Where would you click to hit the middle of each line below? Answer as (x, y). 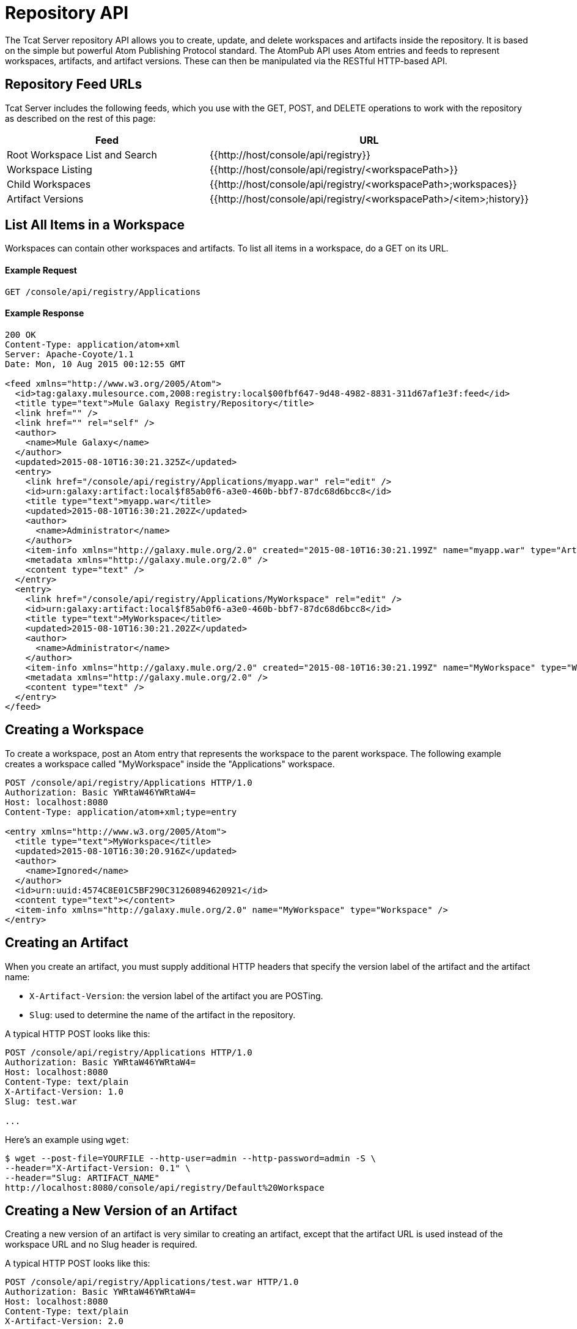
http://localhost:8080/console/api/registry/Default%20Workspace (165, 1187)
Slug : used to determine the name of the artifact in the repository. (163, 1014)
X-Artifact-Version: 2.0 (64, 1321)
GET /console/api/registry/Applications (103, 292)
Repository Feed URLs (74, 84)
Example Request (41, 270)
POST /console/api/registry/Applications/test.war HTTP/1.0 (152, 1282)
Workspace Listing (50, 169)
